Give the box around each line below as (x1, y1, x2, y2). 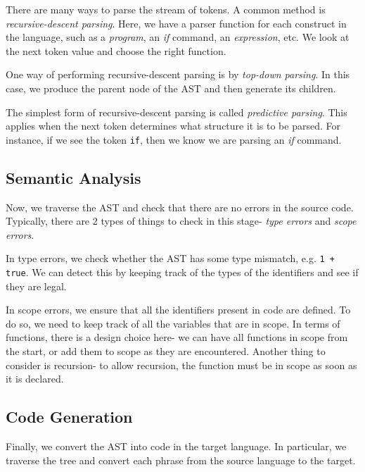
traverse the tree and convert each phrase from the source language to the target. (6, 452, 356, 467)
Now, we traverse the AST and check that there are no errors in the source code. (6, 199, 354, 214)
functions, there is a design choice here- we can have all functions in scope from (6, 330, 348, 344)
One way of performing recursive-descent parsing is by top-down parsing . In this (6, 67, 350, 82)
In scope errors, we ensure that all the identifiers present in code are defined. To (6, 302, 351, 317)
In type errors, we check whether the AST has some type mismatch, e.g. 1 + (6, 251, 335, 266)
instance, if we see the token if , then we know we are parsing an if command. (6, 132, 342, 147)
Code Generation (6, 406, 133, 428)
